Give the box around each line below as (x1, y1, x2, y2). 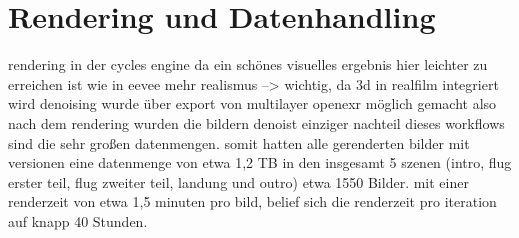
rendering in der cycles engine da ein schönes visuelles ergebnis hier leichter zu (8, 54, 488, 75)
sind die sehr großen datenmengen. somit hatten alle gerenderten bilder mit (8, 132, 470, 153)
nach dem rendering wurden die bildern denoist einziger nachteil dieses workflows (8, 112, 505, 133)
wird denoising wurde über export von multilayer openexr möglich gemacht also (8, 93, 497, 114)
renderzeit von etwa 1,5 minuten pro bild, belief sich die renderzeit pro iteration (8, 191, 497, 212)
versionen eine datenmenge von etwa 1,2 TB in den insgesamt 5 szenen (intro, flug (8, 152, 512, 173)
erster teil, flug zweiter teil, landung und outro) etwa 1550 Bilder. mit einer (8, 171, 469, 192)
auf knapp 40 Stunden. (8, 210, 148, 231)
